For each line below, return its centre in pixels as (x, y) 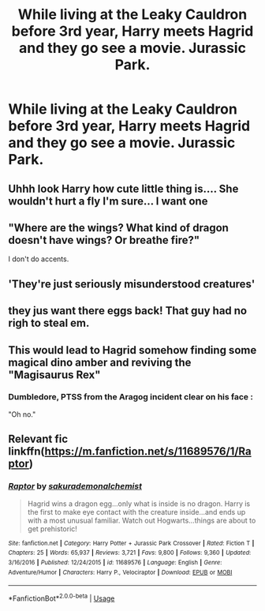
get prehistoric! (52, 529)
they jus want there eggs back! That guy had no (127, 311)
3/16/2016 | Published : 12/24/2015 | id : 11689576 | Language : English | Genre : (115, 562)
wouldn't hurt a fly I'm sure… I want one (108, 201)
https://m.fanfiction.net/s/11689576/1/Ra (148, 452)
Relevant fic (38, 439)
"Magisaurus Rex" (54, 375)
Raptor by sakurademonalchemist (75, 486)
